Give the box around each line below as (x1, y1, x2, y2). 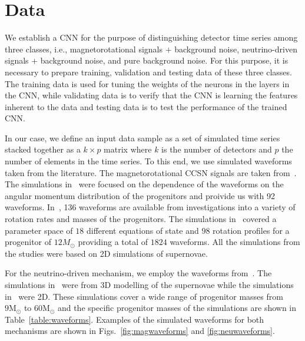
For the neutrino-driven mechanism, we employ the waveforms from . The (5, 267, 272, 279)
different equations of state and (86, 224, 199, 236)
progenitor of (5, 236, 52, 248)
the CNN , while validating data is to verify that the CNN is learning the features (5, 89, 298, 101)
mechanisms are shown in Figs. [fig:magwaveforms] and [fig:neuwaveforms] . (5, 325, 275, 337)
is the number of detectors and (161, 143, 272, 155)
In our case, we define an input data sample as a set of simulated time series (5, 131, 280, 144)
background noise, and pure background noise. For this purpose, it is (40, 54, 289, 67)
